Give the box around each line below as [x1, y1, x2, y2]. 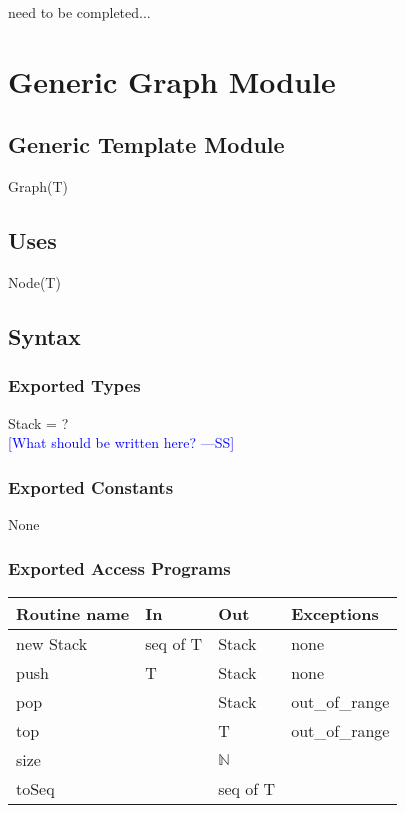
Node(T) [8, 271, 61, 292]
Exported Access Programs [8, 556, 231, 581]
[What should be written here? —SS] [8, 432, 235, 453]
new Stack [16, 631, 88, 655]
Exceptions [291, 601, 379, 625]
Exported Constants [8, 474, 174, 499]
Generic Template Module [8, 129, 285, 160]
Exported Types [8, 373, 141, 398]
